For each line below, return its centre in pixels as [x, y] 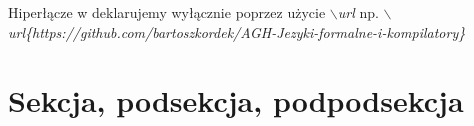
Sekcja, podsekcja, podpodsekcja [236, 100]
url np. [358, 12]
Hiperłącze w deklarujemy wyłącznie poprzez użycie [167, 12]
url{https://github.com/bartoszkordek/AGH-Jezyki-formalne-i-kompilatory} [237, 31]
